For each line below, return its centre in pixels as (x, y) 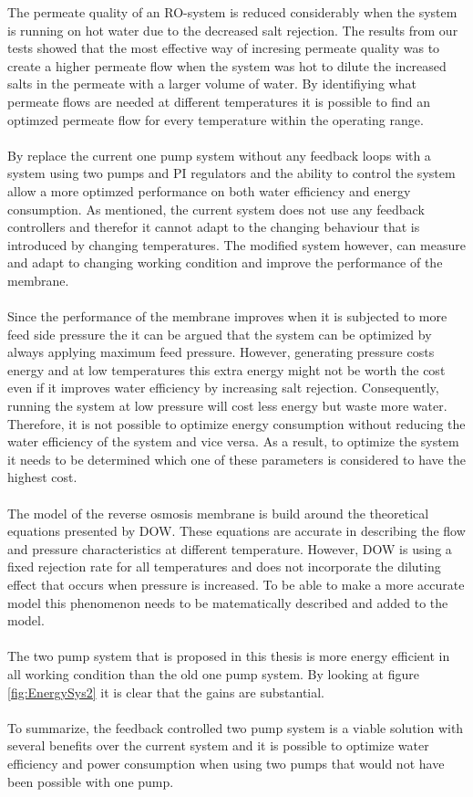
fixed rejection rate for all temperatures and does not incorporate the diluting (224, 566)
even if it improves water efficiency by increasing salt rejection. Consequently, (223, 388)
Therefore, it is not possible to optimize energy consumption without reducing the (236, 423)
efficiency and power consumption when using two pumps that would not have (226, 763)
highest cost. (42, 477)
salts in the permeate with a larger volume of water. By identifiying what (212, 84)
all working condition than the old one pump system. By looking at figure (213, 673)
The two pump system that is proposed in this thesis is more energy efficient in (229, 656)
